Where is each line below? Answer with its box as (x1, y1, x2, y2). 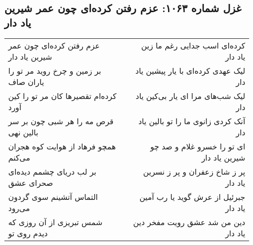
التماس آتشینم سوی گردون (8, 191, 98, 202)
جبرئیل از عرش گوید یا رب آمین (139, 191, 245, 202)
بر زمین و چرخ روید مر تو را (8, 65, 101, 76)
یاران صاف (8, 76, 44, 87)
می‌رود (8, 202, 30, 213)
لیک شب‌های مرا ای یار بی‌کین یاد (135, 90, 245, 101)
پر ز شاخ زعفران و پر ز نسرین (143, 165, 245, 177)
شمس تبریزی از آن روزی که (8, 216, 102, 228)
